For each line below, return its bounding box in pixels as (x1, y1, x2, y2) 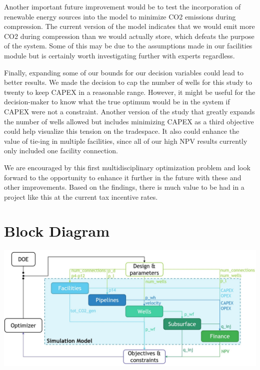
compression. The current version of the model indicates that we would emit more (4, 21, 255, 31)
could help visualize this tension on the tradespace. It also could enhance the (4, 126, 239, 136)
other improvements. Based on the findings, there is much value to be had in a (4, 182, 244, 192)
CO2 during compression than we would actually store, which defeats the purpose (4, 30, 254, 41)
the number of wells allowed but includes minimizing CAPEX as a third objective (4, 116, 254, 126)
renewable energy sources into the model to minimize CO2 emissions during (4, 11, 236, 21)
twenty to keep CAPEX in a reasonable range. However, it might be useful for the (4, 86, 255, 97)
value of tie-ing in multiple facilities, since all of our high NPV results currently (4, 135, 247, 146)
